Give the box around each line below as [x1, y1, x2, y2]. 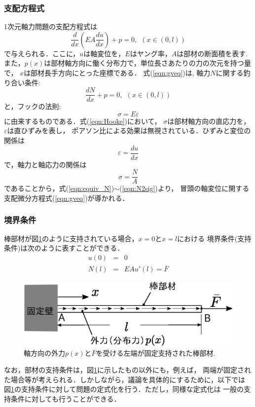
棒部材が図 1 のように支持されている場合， [4, 233, 139, 243]
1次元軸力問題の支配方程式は [4, 21, 97, 32]
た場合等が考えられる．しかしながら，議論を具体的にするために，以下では [4, 374, 246, 384]
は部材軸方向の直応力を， [167, 115, 251, 126]
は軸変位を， [83, 48, 125, 58]
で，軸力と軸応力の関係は [4, 159, 87, 169]
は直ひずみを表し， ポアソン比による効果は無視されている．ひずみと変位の [7, 125, 251, 136]
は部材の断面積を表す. [177, 48, 248, 58]
